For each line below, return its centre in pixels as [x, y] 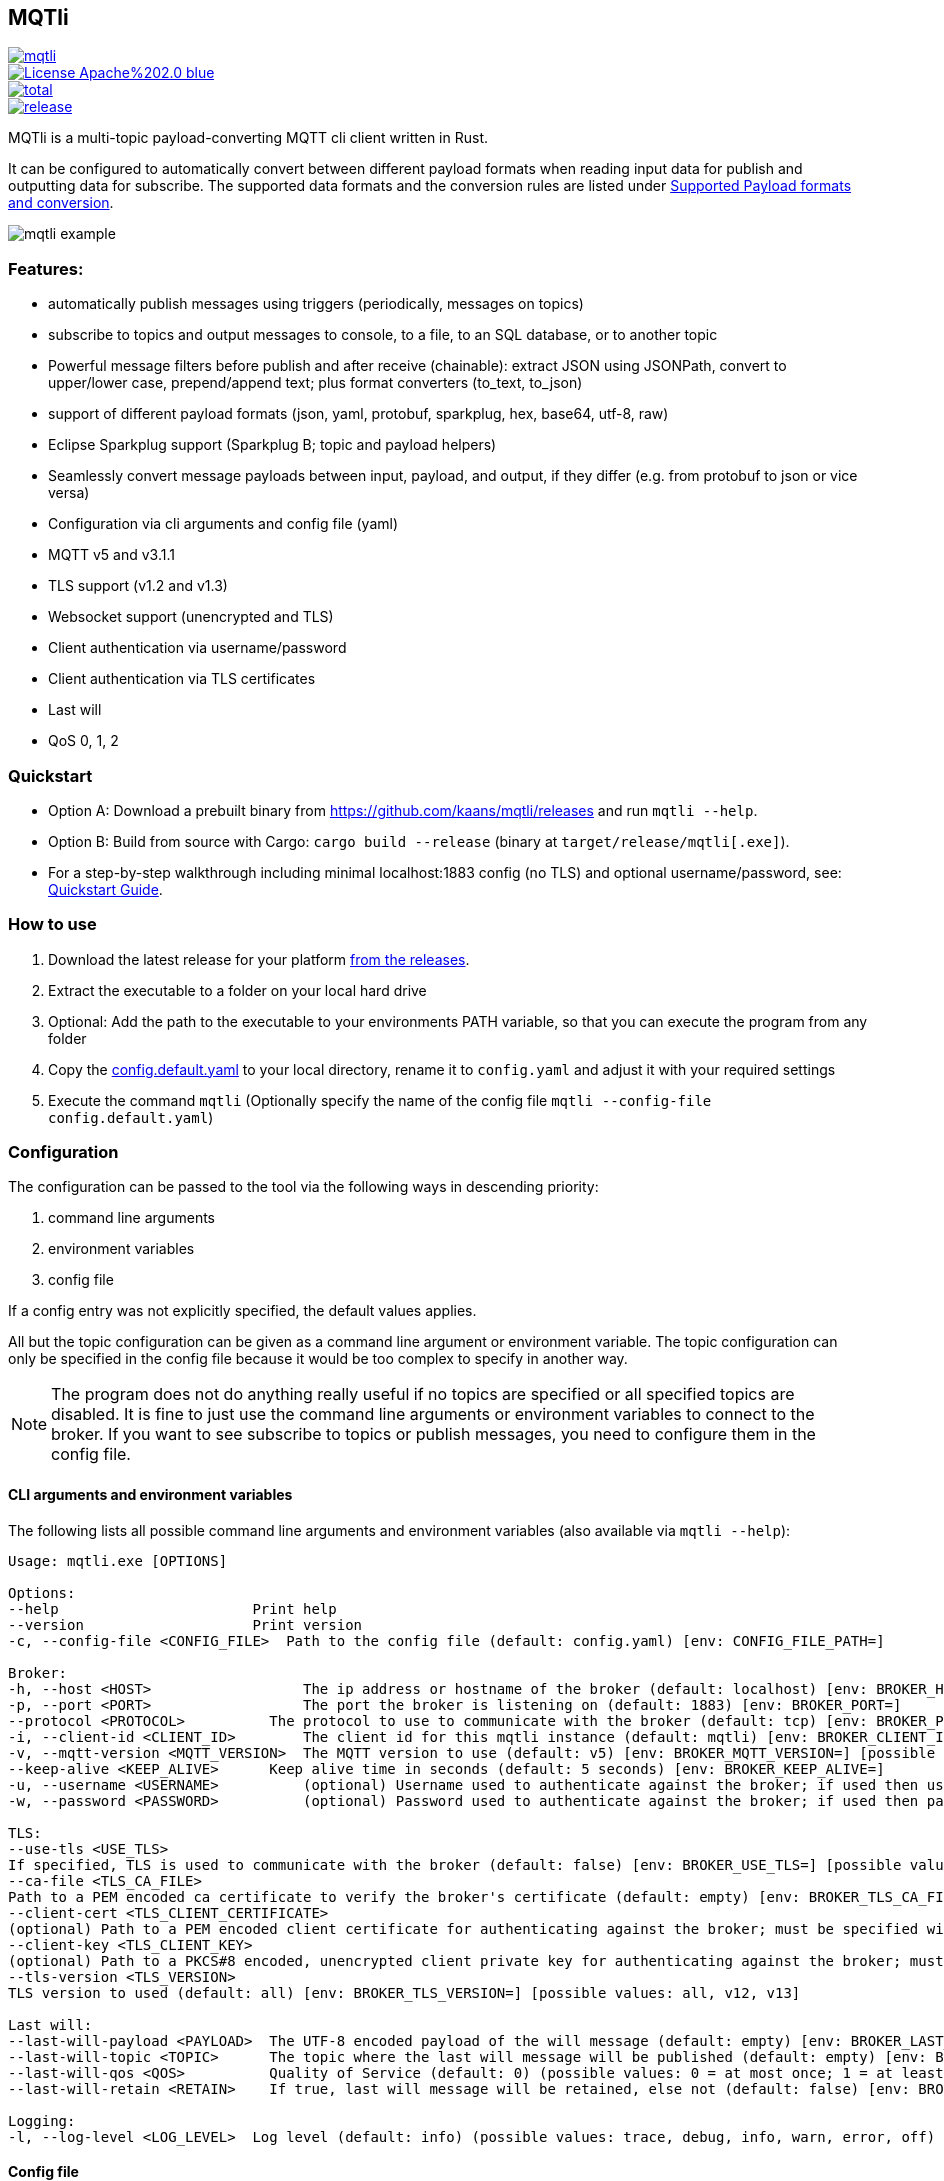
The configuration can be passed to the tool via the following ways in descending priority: [303, 1187]
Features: [46, 268]
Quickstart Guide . [105, 889]
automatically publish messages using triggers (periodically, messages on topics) [316, 304]
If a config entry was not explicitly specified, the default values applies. [242, 1311]
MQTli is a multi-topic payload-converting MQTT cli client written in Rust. [248, 138]
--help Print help [172, 1608]
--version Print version [185, 1624]
